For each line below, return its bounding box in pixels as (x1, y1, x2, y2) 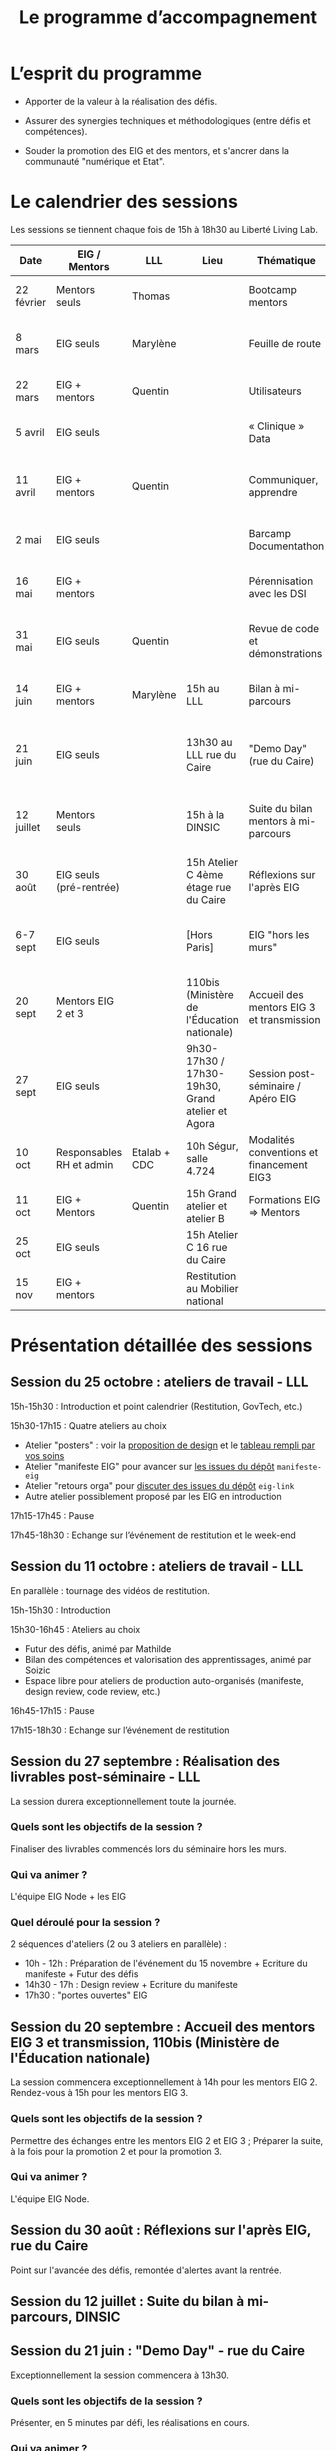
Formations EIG (248, 1192, 321, 1206)
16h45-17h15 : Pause (10, 1704, 95, 1716)
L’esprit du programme (10, 62, 203, 85)
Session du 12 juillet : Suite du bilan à (10, 2293, 245, 2310)
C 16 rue (186, 1240, 228, 1254)
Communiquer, (248, 472, 319, 486)
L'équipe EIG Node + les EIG (10, 1891, 127, 1903)
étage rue (186, 880, 232, 894)
